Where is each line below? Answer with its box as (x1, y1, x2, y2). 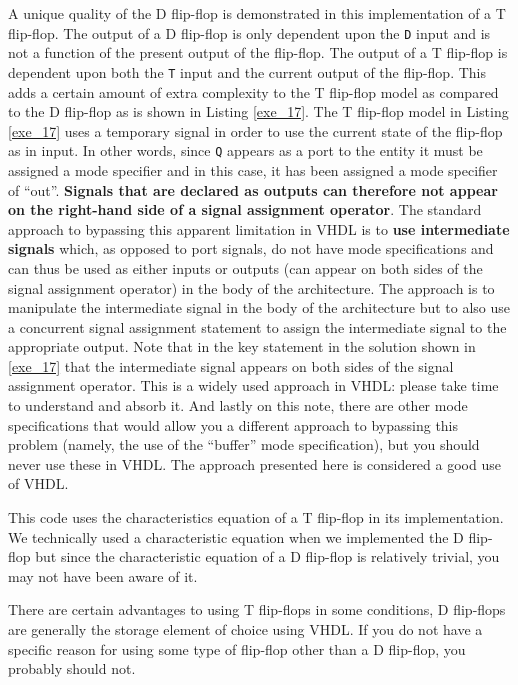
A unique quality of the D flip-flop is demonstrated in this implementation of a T (8, 3, 506, 23)
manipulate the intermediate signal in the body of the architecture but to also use (8, 297, 511, 318)
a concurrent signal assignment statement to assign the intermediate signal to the (8, 316, 507, 337)
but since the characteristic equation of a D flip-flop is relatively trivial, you (35, 546, 500, 567)
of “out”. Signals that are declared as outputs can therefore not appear (8, 179, 498, 200)
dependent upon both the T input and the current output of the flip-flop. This (8, 61, 486, 82)
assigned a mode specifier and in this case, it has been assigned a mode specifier (8, 159, 498, 180)
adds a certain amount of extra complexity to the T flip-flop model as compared (8, 81, 499, 102)
